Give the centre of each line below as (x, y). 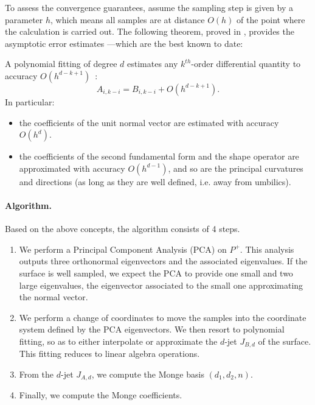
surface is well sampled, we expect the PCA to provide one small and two (156, 273)
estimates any (153, 64)
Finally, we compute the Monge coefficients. (101, 395)
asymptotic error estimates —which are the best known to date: (124, 43)
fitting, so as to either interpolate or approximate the (118, 341)
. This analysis (267, 249)
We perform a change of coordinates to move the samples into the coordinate (163, 317)
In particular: (30, 101)
